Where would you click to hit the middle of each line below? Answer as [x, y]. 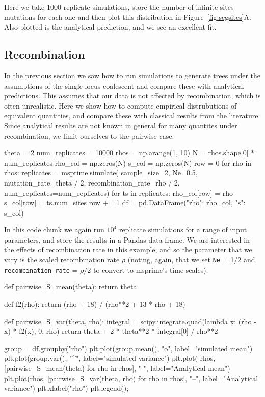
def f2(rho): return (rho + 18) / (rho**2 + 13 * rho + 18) [95, 303]
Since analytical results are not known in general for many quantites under [121, 125]
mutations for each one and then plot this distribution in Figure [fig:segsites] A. [128, 17]
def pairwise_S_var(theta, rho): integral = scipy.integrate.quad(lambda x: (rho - [130, 321]
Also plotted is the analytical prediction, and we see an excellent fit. [110, 27]
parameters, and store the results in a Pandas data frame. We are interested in [127, 239]
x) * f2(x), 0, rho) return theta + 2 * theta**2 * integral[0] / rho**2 [111, 331]
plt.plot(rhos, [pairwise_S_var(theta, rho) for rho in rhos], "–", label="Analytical [131, 378]
